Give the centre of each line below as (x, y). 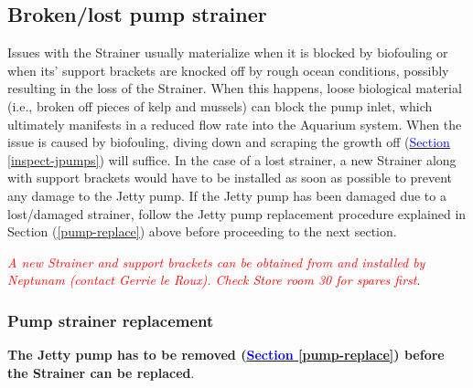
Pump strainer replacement (111, 320)
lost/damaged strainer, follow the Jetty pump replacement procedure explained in (237, 213)
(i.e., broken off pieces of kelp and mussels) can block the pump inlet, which (220, 105)
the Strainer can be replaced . (101, 372)
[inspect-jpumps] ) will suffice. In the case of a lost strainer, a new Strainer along (232, 159)
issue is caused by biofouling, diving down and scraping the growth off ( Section (229, 142)
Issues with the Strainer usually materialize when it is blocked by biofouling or (228, 52)
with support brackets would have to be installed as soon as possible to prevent (230, 178)
